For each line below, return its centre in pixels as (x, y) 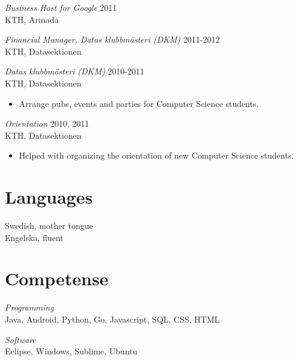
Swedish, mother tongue (49, 226)
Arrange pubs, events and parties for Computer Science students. (139, 103)
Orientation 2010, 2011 (47, 123)
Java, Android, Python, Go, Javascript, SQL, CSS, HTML (112, 319)
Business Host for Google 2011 (61, 7)
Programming (29, 307)
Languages (49, 197)
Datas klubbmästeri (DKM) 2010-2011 (74, 71)
